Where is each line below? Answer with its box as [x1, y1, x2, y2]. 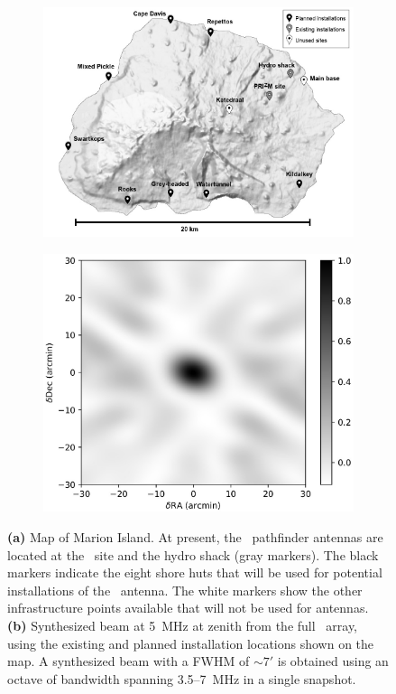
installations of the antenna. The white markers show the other [7, 580, 363, 599]
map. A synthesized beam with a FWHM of [7, 652, 250, 671]
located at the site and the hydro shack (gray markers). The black [7, 545, 379, 564]
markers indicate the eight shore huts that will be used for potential [7, 563, 382, 582]
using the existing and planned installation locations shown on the [7, 633, 374, 652]
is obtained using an [277, 652, 389, 671]
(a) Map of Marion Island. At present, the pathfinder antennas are [7, 528, 383, 547]
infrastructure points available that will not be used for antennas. [7, 598, 369, 617]
